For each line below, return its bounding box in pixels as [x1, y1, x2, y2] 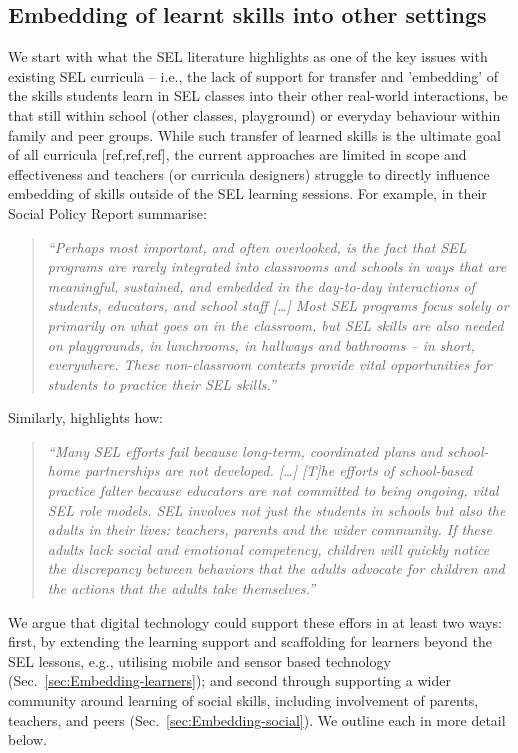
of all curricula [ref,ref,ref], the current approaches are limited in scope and [8, 144, 467, 165]
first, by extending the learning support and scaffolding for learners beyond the [8, 631, 492, 652]
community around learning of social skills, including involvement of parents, [8, 690, 479, 711]
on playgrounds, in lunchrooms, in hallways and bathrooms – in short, [47, 334, 475, 355]
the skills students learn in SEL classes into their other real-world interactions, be [8, 85, 508, 106]
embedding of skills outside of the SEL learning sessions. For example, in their [8, 183, 487, 204]
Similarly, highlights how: [8, 407, 163, 428]
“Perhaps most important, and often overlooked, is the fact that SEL [47, 236, 467, 257]
